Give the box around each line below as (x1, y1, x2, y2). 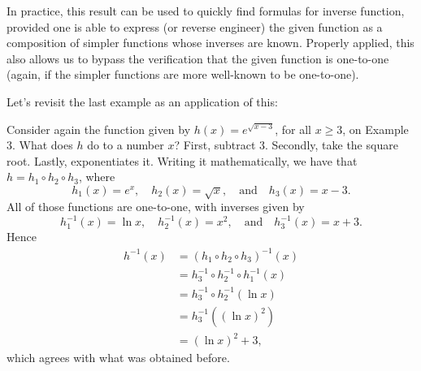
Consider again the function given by (7, 120, 191, 137)
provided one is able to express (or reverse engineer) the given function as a (7, 18, 383, 35)
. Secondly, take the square (265, 136, 398, 153)
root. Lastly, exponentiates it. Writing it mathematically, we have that (7, 152, 358, 169)
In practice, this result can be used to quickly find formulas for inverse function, (7, 2, 405, 19)
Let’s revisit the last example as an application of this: (7, 93, 278, 110)
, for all (275, 120, 311, 137)
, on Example (342, 120, 409, 137)
